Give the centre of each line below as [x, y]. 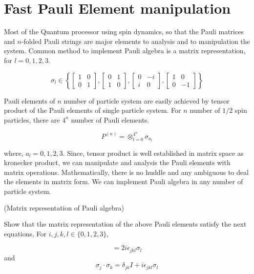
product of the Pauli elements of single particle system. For [93, 110]
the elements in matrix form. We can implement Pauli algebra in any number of [124, 181]
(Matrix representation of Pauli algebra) [64, 207]
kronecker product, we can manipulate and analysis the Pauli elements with [117, 162]
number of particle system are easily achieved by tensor [147, 100]
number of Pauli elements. [110, 119]
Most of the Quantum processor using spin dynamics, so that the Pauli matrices [124, 32]
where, [14, 153]
